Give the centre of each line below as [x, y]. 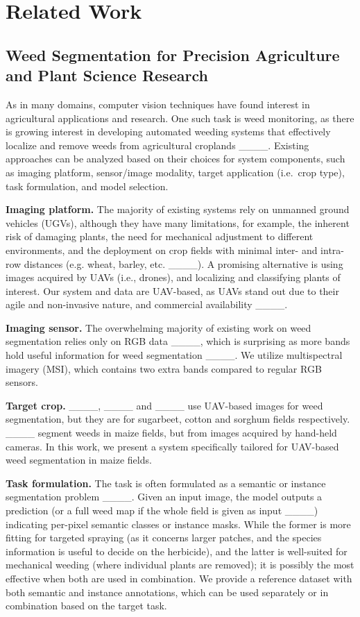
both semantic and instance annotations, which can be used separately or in [167, 592]
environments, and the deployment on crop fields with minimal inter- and [162, 250]
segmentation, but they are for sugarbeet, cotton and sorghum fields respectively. [178, 419]
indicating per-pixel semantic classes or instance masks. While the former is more [178, 524]
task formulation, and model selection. [87, 186]
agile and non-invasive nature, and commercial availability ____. [147, 304]
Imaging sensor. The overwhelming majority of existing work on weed [158, 327]
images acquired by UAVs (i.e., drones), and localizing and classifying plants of [173, 277]
